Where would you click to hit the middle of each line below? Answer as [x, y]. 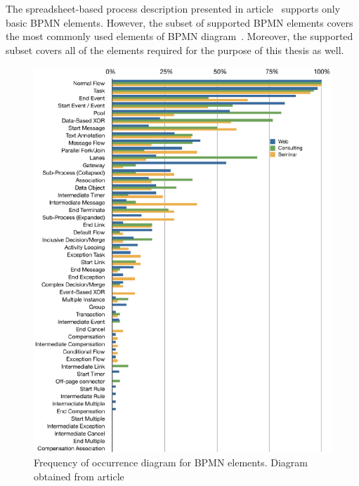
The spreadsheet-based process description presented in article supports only [173, 8]
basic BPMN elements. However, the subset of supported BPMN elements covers [179, 22]
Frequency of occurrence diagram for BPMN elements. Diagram [171, 462]
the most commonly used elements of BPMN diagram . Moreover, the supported [179, 36]
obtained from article [79, 476]
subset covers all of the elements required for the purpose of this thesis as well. [175, 50]
